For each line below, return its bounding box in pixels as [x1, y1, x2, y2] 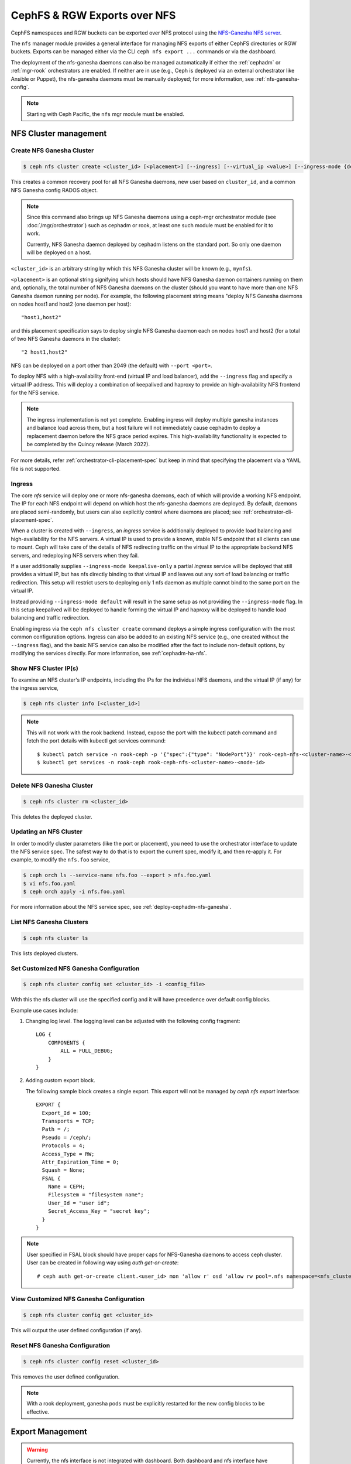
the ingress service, [11, 685, 58, 692]
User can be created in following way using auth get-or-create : [26, 1259, 179, 1266]
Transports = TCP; [42, 1117, 95, 1124]
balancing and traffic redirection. [11, 614, 90, 621]
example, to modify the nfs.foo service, [11, 856, 111, 863]
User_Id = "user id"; [47, 1199, 111, 1206]
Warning [26, 1446, 48, 1453]
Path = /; [42, 1126, 70, 1133]
